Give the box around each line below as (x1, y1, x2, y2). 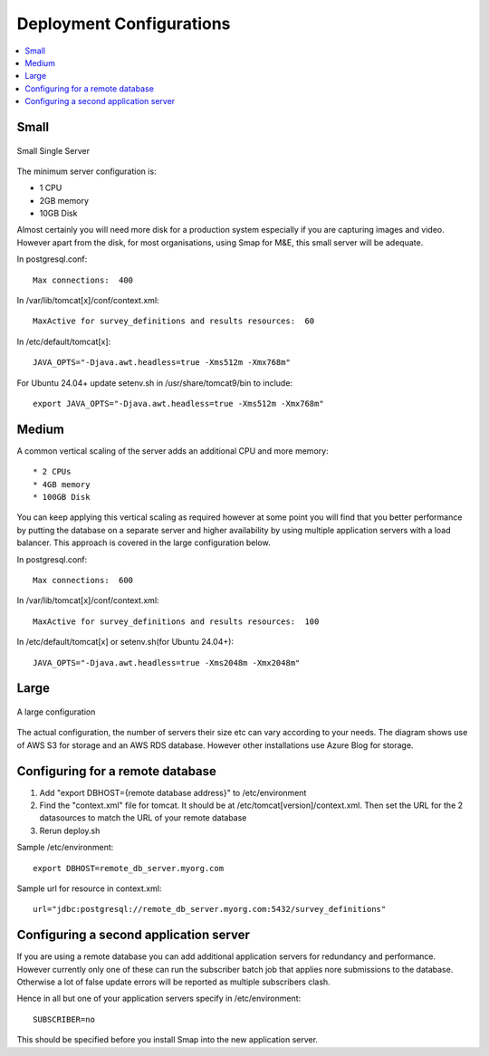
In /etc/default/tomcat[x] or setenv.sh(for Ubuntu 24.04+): (16, 637, 235, 648)
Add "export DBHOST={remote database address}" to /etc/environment (39, 787, 307, 798)
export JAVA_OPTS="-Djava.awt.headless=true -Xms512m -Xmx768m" (33, 398, 325, 408)
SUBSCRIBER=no (33, 1014, 95, 1024)
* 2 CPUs (33, 466, 72, 477)
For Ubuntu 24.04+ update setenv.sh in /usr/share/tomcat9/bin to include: (16, 377, 293, 389)
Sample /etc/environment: (16, 842, 114, 853)
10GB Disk (39, 208, 78, 219)
